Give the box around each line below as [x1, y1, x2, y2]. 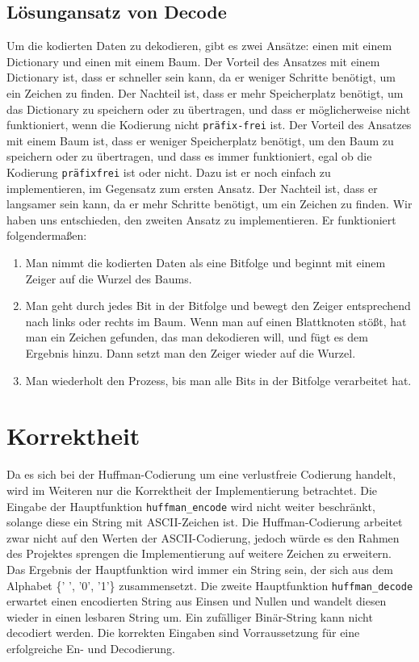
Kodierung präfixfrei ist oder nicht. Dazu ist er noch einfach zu [6, 164, 331, 181]
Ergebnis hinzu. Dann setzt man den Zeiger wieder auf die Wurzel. [25, 345, 356, 362]
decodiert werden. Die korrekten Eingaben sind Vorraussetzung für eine [6, 624, 360, 641]
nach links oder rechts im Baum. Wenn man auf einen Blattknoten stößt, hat [25, 312, 407, 329]
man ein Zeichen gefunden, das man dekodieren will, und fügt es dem [25, 329, 368, 346]
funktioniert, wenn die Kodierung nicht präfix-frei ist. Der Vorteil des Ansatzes [6, 116, 412, 133]
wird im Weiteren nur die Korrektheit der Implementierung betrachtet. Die [6, 481, 378, 498]
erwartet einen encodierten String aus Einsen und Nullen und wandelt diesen [6, 593, 387, 610]
